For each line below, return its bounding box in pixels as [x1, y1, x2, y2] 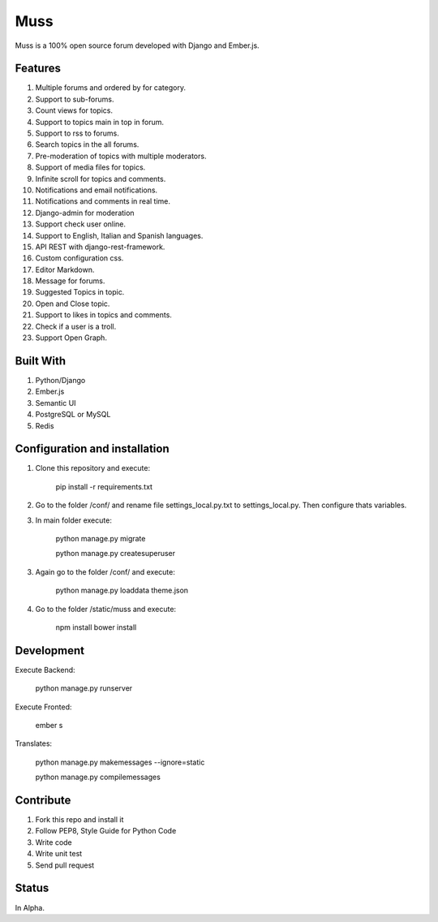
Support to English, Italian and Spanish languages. [35, 230, 204, 240]
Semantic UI [35, 398, 76, 407]
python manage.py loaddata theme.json [55, 585, 189, 596]
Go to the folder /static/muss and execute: [35, 604, 177, 614]
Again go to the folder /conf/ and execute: [35, 567, 176, 576]
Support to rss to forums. [35, 128, 119, 138]
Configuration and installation [15, 442, 170, 456]
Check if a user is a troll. [35, 321, 117, 331]
